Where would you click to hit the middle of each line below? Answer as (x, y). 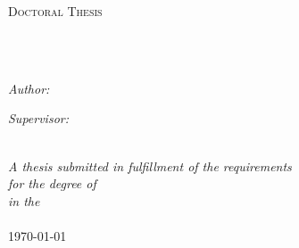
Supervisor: (38, 118)
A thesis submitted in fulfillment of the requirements (150, 165)
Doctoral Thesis (55, 11)
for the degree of (52, 183)
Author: (29, 88)
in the (24, 200)
